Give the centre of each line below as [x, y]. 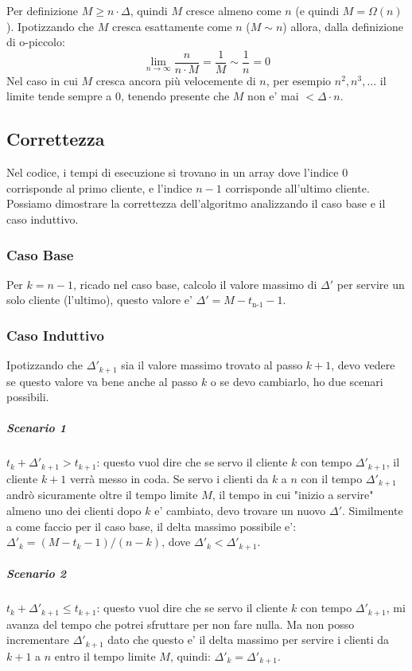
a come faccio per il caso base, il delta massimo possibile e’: [152, 526]
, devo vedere [363, 365]
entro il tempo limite [105, 655]
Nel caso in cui [42, 80]
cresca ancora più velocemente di [176, 80]
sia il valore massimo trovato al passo [212, 365]
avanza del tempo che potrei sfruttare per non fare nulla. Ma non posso [181, 624]
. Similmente [373, 510]
